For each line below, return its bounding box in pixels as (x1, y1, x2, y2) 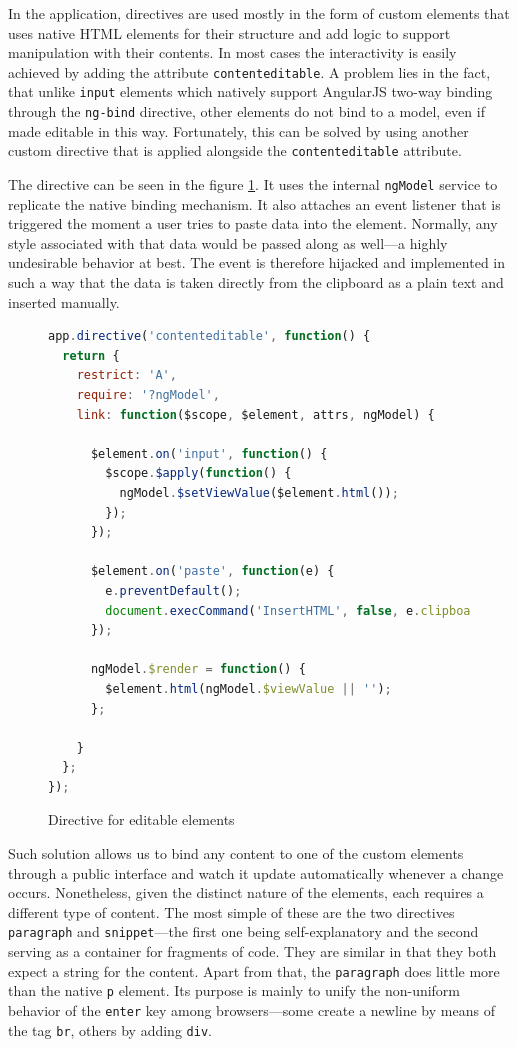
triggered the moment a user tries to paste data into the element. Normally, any (8, 213, 498, 234)
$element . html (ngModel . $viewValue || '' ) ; (105, 681, 392, 696)
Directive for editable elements (48, 809, 235, 830)
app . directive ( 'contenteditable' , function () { (48, 329, 371, 344)
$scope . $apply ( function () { (105, 466, 292, 481)
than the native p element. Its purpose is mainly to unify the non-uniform (8, 980, 461, 1001)
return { (62, 348, 120, 363)
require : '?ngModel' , (76, 388, 220, 402)
